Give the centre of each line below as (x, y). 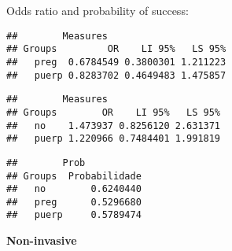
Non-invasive (42, 240)
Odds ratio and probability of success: (98, 10)
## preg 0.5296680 (74, 202)
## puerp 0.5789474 (74, 215)
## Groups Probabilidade (74, 176)
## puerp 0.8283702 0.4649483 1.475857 (116, 75)
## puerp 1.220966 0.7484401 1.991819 (114, 139)
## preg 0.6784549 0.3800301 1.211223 (116, 62)
